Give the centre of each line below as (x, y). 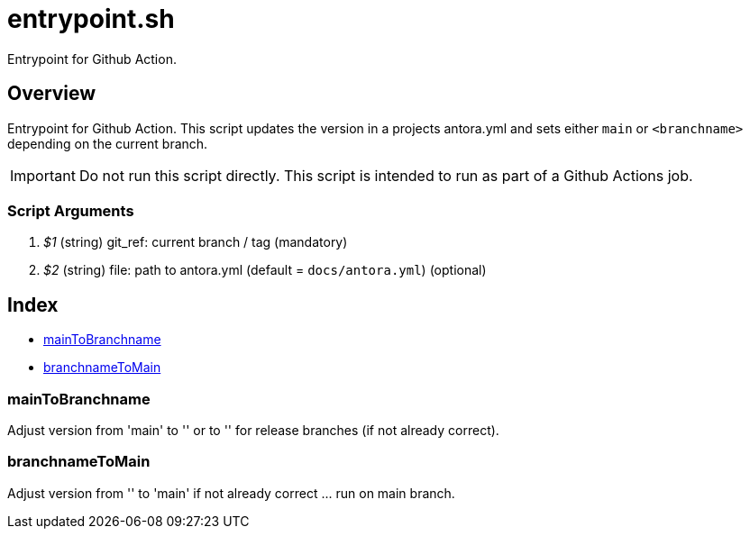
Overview (52, 94)
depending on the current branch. (108, 143)
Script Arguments (71, 210)
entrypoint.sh (91, 19)
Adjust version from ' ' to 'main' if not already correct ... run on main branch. (231, 493)
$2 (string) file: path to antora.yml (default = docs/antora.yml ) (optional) (265, 270)
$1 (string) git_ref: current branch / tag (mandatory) (196, 242)
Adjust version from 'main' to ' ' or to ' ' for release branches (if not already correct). (253, 430)
